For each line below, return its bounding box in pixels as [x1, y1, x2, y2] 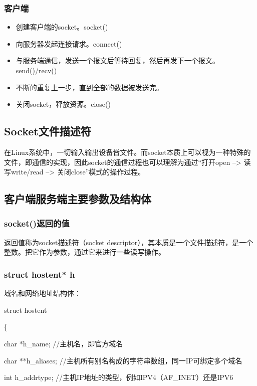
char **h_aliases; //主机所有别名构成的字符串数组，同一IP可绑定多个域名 [4, 355, 242, 365]
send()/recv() [16, 65, 57, 75]
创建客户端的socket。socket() [16, 22, 108, 32]
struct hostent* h [4, 268, 75, 280]
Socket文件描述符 [4, 123, 91, 139]
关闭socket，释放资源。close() [16, 99, 111, 109]
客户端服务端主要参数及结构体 [4, 191, 151, 207]
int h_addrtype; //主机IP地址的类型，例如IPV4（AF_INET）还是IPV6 [4, 372, 233, 382]
